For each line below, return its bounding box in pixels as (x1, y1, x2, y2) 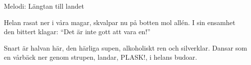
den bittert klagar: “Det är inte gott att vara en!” (4, 26, 150, 37)
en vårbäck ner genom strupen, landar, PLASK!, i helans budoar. (4, 52, 197, 62)
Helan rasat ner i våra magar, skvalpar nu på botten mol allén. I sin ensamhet (4, 17, 236, 27)
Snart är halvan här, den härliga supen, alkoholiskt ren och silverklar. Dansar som (4, 42, 248, 52)
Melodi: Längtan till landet (4, 1, 84, 11)
